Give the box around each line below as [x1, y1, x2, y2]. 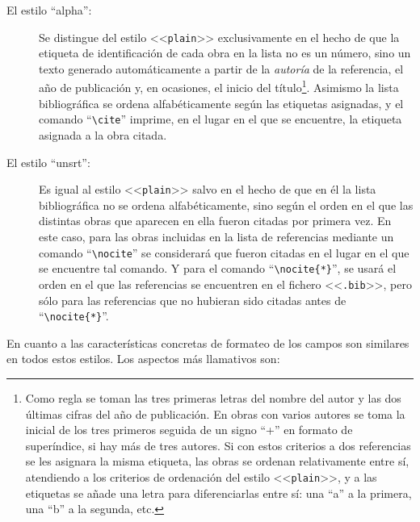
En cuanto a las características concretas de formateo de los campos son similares [6, 334, 409, 351]
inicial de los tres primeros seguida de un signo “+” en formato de [25, 421, 353, 438]
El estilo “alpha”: [6, 2, 92, 18]
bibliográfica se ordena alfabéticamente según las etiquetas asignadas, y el [39, 94, 404, 111]
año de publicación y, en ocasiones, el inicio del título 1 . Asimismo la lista [39, 77, 399, 96]
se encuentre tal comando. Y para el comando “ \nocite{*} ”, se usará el [39, 260, 397, 277]
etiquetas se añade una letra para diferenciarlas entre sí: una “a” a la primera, [25, 484, 412, 501]
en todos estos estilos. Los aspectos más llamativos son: [6, 350, 280, 367]
